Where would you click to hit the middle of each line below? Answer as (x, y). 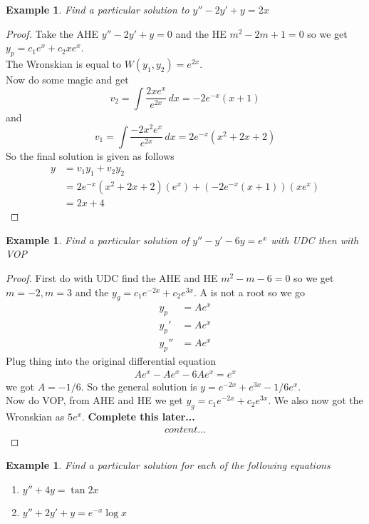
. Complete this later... (138, 417)
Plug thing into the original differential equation (111, 360)
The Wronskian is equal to (63, 63)
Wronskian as (35, 417)
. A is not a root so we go (249, 292)
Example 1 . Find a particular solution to (98, 9)
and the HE (201, 33)
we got (20, 386)
